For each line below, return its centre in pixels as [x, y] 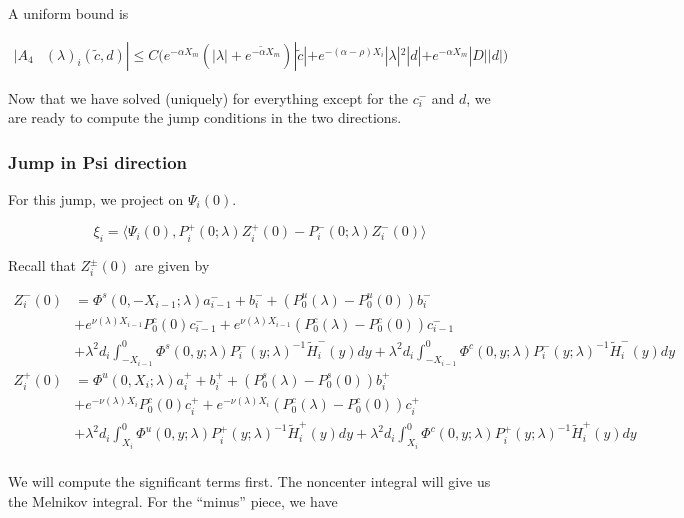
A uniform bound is [68, 13]
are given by [172, 265]
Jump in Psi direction [98, 161]
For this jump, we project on [96, 199]
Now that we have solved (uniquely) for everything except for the [208, 97]
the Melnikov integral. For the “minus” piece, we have [173, 500]
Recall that [42, 265]
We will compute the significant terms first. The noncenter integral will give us [249, 480]
